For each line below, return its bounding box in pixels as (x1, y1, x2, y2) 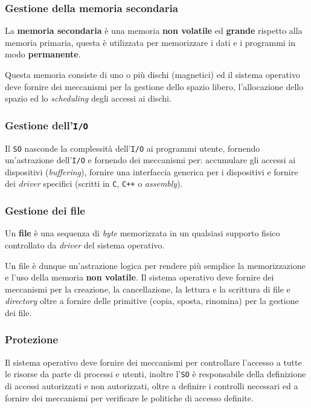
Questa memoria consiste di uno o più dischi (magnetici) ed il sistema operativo (5, 68, 300, 80)
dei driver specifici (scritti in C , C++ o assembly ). (5, 177, 183, 190)
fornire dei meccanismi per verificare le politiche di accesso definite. (5, 391, 254, 404)
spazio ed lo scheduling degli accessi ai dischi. (5, 92, 172, 105)
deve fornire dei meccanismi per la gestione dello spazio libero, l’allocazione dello (5, 80, 304, 92)
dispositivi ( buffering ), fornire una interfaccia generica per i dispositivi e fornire (5, 165, 298, 178)
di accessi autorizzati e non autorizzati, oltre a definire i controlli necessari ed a (5, 379, 298, 392)
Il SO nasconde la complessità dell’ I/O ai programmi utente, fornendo (5, 141, 260, 154)
